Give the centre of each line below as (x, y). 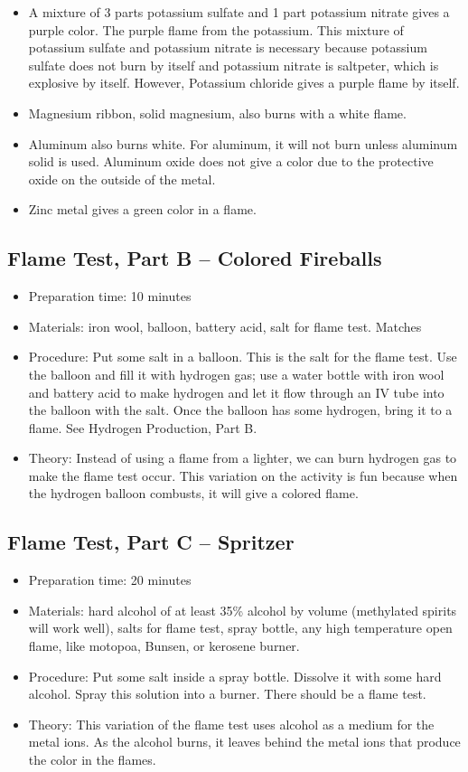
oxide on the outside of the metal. (122, 179)
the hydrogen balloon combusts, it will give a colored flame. (193, 493)
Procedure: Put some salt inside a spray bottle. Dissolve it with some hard (235, 676)
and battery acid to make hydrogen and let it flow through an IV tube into (236, 392)
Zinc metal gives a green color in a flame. (142, 209)
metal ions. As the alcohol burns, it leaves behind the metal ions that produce (244, 742)
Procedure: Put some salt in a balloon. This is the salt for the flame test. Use (243, 357)
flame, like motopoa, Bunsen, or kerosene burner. (164, 646)
